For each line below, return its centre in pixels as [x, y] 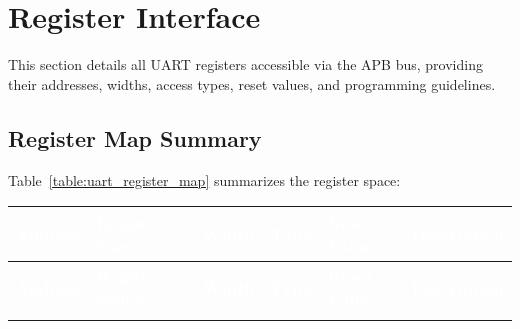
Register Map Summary [135, 137]
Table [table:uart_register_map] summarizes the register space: [204, 179]
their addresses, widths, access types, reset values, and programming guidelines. [252, 83]
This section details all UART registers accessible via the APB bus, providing [245, 64]
